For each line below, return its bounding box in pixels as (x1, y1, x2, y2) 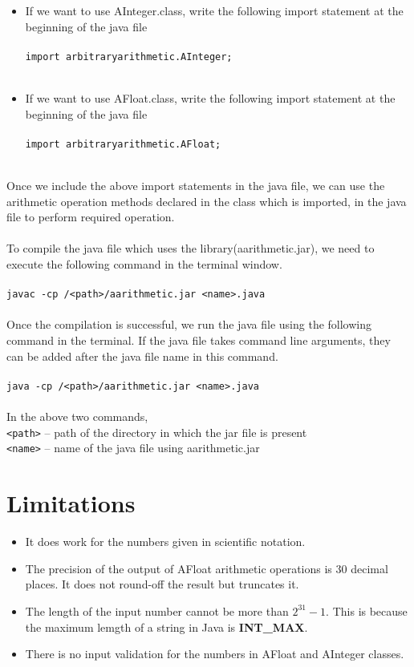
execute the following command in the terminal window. (6, 256, 282, 273)
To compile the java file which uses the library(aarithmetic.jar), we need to (6, 240, 375, 257)
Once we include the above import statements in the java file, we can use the (6, 177, 385, 194)
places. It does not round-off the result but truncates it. (25, 576, 299, 592)
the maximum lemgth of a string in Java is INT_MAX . (25, 618, 308, 635)
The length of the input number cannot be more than (25, 602, 289, 619)
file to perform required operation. (6, 208, 175, 225)
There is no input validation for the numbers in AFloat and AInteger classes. (25, 645, 404, 662)
